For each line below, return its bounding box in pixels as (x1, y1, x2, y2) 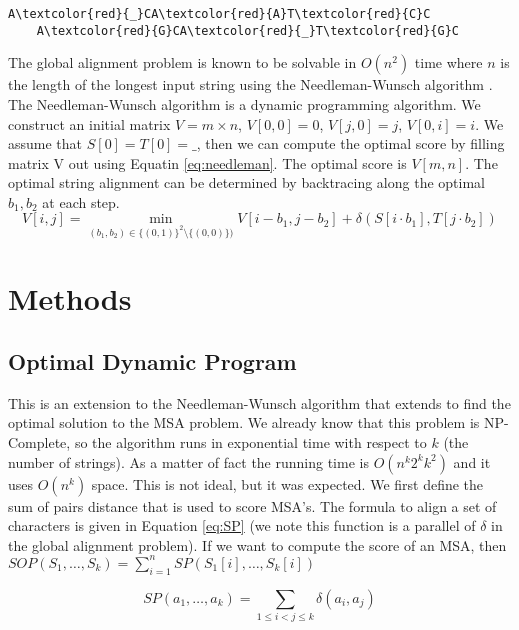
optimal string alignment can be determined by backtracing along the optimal (8, 172, 485, 193)
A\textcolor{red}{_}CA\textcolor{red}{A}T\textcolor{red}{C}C (8, 7, 431, 21)
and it (453, 451, 491, 472)
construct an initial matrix (8, 113, 171, 134)
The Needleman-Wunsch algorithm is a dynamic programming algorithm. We (8, 93, 481, 114)
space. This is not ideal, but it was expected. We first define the (91, 473, 484, 494)
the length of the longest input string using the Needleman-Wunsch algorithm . (8, 74, 493, 95)
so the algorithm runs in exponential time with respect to (74, 432, 427, 453)
